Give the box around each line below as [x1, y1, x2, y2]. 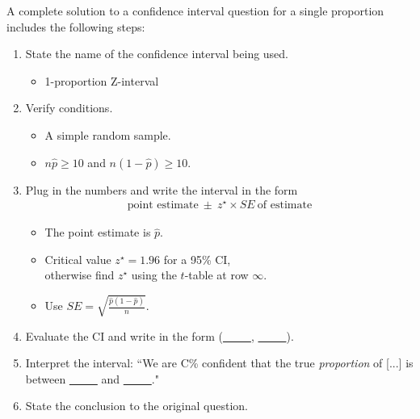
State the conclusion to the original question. [25, 397, 248, 414]
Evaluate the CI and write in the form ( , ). [25, 327, 294, 344]
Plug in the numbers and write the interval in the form [25, 181, 298, 198]
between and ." [25, 370, 159, 387]
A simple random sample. [44, 126, 171, 143]
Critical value [44, 250, 111, 267]
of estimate [257, 199, 313, 212]
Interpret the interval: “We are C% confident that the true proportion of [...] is [25, 354, 414, 371]
